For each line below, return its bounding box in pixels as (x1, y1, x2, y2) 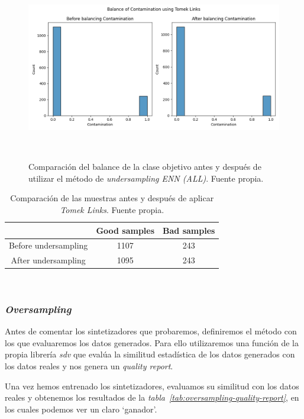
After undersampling (11, 254, 86, 266)
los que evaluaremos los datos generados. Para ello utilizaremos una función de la (5, 336, 299, 349)
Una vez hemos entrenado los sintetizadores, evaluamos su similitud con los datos (5, 379, 299, 392)
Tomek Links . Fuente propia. (60, 203, 164, 215)
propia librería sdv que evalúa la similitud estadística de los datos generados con (5, 348, 295, 360)
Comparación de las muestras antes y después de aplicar (10, 192, 214, 204)
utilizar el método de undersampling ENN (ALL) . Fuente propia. (28, 172, 264, 184)
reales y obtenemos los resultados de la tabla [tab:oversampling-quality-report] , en (5, 391, 299, 404)
